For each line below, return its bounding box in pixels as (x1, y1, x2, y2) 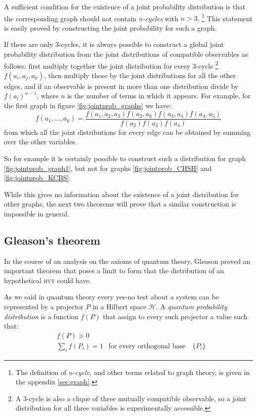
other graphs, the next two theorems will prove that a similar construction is (4, 199, 236, 209)
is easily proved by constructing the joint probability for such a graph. (4, 22, 216, 33)
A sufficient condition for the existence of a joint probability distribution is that (4, 1, 246, 11)
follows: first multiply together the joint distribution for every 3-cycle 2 (4, 59, 218, 71)
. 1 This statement (197, 11, 253, 23)
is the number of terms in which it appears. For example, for (67, 90, 251, 101)
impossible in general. (4, 208, 70, 218)
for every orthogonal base (108, 342, 186, 350)
